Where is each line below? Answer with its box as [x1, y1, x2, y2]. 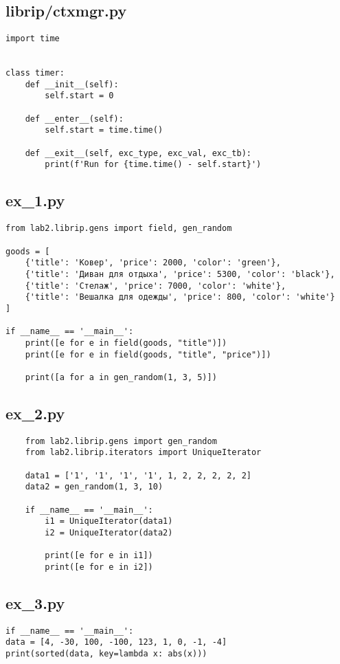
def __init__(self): [25, 79, 119, 89]
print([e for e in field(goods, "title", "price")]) [25, 349, 271, 359]
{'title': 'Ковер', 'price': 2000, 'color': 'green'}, [25, 258, 281, 268]
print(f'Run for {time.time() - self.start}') [45, 159, 262, 170]
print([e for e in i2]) [45, 562, 153, 572]
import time [5, 34, 60, 44]
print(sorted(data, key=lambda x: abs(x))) [5, 649, 207, 659]
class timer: [5, 68, 65, 78]
